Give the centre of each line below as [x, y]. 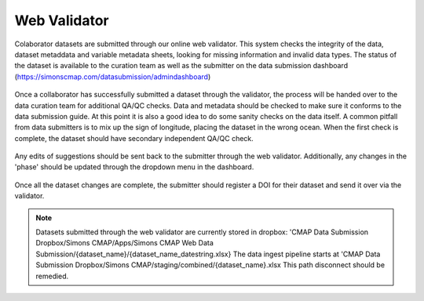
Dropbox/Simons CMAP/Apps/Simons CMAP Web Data [124, 243]
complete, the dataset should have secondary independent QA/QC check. [134, 138]
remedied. [52, 276]
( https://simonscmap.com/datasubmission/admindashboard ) [113, 76]
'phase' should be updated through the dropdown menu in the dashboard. [134, 167]
